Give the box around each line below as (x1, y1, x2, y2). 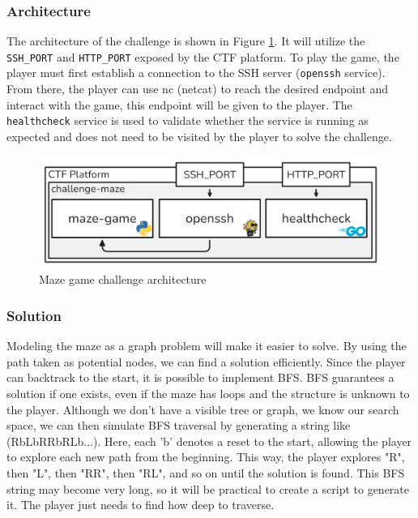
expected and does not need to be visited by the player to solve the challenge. (6, 127, 392, 144)
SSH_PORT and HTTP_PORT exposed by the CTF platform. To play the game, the (6, 48, 399, 65)
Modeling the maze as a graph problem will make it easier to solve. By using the (6, 337, 407, 354)
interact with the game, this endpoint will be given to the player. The (6, 96, 352, 113)
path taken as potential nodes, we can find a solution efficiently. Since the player (6, 353, 406, 370)
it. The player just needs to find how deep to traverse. (6, 496, 275, 513)
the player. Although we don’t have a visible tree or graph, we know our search (6, 400, 399, 417)
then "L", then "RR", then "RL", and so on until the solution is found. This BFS (6, 464, 405, 482)
